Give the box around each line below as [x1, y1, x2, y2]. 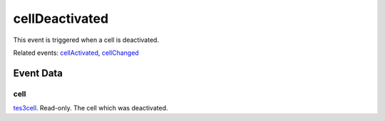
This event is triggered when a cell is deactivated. [13, 36, 160, 44]
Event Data [13, 67, 63, 79]
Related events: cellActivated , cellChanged [13, 48, 139, 57]
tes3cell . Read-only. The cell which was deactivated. [13, 104, 168, 112]
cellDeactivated [13, 11, 109, 26]
